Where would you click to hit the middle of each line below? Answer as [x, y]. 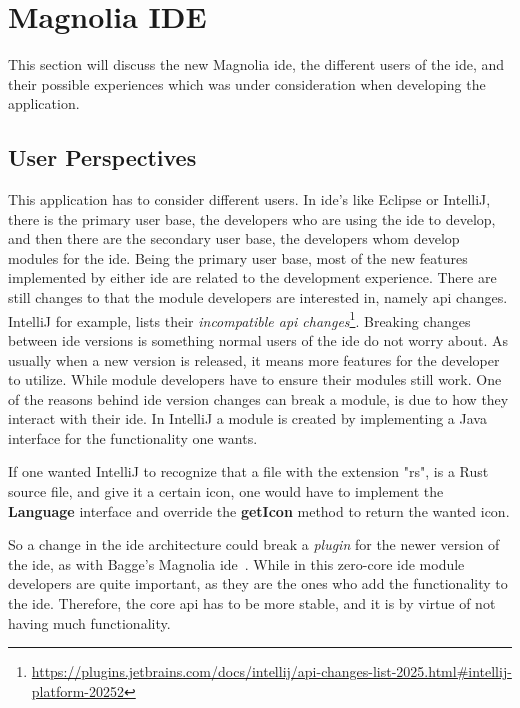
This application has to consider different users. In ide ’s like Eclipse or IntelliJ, [249, 199]
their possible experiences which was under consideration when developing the [247, 83]
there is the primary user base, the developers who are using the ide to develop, [252, 218]
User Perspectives [102, 157]
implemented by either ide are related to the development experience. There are [252, 277]
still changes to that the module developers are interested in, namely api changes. [258, 297]
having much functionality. [89, 622]
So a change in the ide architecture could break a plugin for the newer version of [254, 544]
